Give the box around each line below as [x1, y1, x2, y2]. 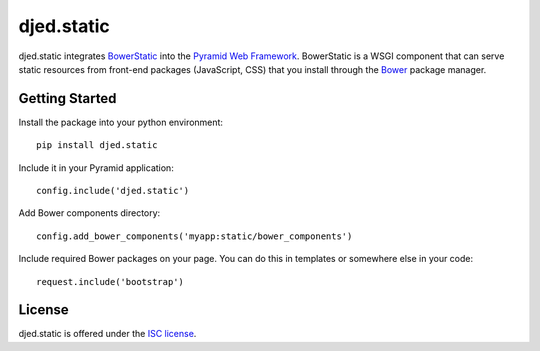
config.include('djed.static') [36, 185, 190, 197]
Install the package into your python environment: [18, 116, 224, 128]
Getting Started [18, 90, 117, 107]
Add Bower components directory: [18, 207, 161, 219]
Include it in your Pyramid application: [18, 161, 174, 174]
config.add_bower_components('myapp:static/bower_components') [36, 230, 353, 242]
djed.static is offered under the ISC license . [18, 328, 197, 340]
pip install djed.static [36, 140, 158, 151]
